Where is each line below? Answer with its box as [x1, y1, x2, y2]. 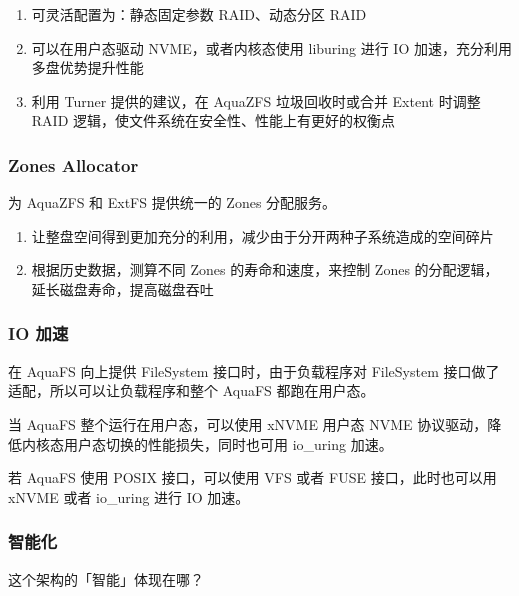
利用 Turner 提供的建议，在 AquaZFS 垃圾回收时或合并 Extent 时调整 [31, 90, 481, 111]
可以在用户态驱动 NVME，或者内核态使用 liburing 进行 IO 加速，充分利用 [31, 37, 512, 58]
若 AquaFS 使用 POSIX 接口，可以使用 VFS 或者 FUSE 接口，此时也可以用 [8, 467, 497, 488]
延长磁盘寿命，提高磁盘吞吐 [31, 278, 214, 299]
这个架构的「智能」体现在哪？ [8, 568, 204, 589]
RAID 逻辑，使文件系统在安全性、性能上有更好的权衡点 [31, 110, 396, 131]
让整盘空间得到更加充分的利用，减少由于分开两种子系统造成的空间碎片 [31, 225, 494, 246]
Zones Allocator [8, 152, 139, 177]
